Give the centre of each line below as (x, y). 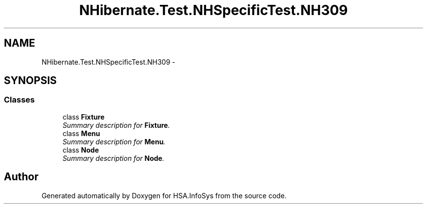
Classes (19, 100)
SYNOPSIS (30, 81)
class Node (81, 150)
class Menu (81, 133)
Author (21, 177)
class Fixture (84, 117)
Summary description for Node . (113, 158)
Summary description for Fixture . (116, 125)
